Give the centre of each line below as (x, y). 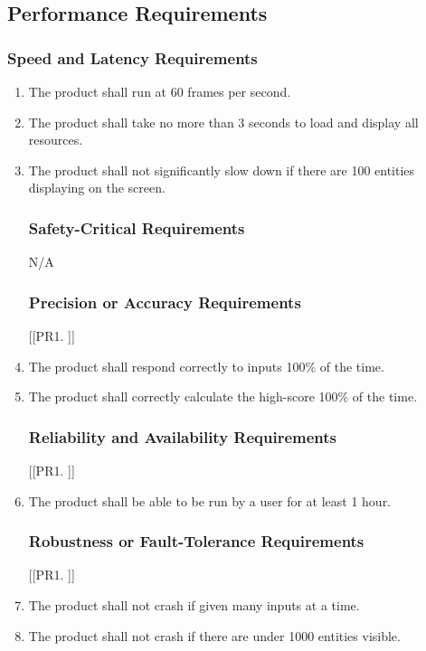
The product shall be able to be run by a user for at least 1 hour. (210, 500)
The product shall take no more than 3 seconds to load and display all (223, 122)
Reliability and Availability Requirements (183, 436)
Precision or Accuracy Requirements (165, 302)
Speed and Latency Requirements (133, 57)
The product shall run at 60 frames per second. (160, 91)
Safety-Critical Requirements (137, 227)
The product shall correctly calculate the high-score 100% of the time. (223, 396)
